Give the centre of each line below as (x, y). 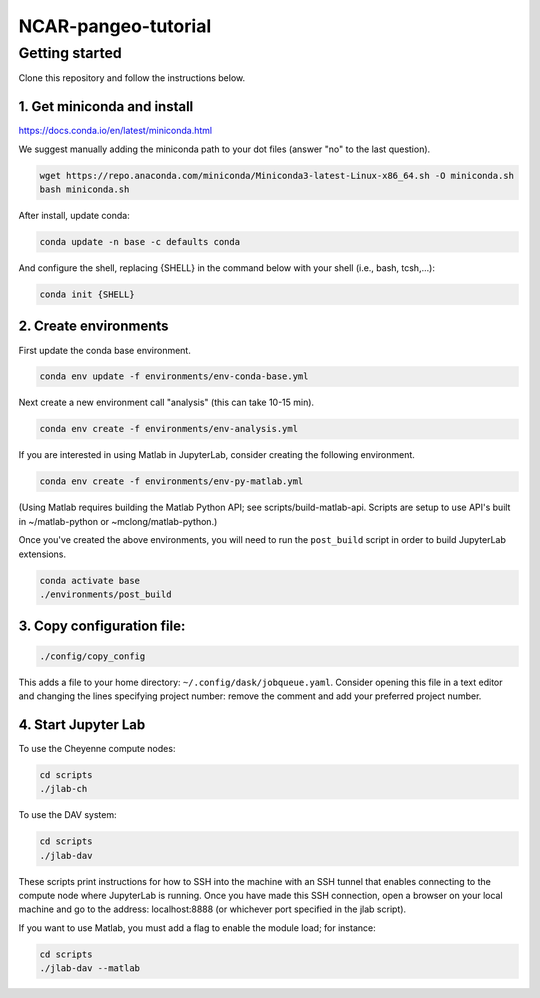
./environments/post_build (105, 594)
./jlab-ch (63, 789)
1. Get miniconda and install (106, 106)
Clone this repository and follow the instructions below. (131, 78)
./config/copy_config (92, 656)
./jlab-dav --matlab (89, 968)
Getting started (70, 53)
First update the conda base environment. (105, 350)
